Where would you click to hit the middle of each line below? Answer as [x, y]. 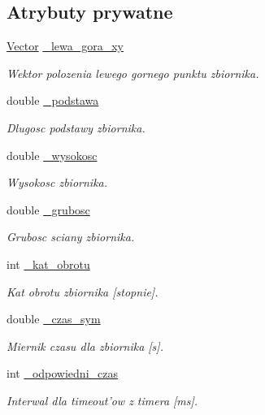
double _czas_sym [54, 319]
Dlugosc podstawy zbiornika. [76, 127]
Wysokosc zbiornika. [57, 182]
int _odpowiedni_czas [62, 373]
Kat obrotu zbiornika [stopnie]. [83, 291]
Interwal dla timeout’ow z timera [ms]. [102, 400]
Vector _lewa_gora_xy [65, 46]
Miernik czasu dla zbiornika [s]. [85, 346]
